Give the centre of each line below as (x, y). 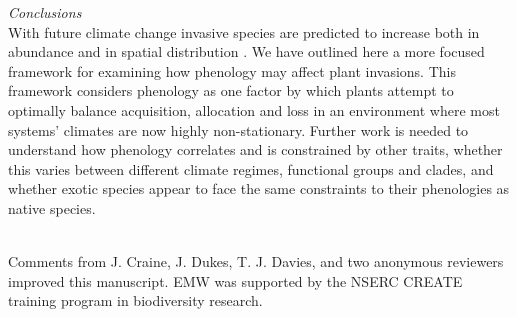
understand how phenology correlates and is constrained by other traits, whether (255, 149)
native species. (52, 207)
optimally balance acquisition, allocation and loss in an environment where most (254, 109)
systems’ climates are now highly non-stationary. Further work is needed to (238, 129)
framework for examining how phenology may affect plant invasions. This (232, 70)
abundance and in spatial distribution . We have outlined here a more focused (246, 51)
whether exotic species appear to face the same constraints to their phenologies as (259, 188)
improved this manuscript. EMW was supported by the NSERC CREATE (235, 280)
